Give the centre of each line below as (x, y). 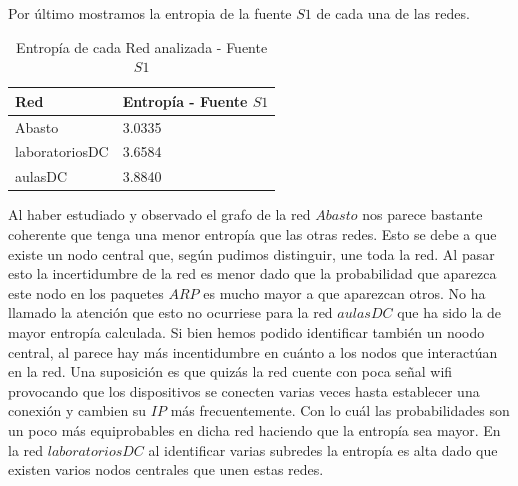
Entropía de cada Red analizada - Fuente (142, 46)
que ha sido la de (449, 312)
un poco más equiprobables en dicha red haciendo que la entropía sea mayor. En (254, 429)
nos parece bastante (422, 214)
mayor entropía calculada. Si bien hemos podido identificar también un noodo (246, 331)
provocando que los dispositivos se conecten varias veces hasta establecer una (244, 390)
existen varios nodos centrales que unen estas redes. (166, 469)
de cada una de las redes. (393, 13)
